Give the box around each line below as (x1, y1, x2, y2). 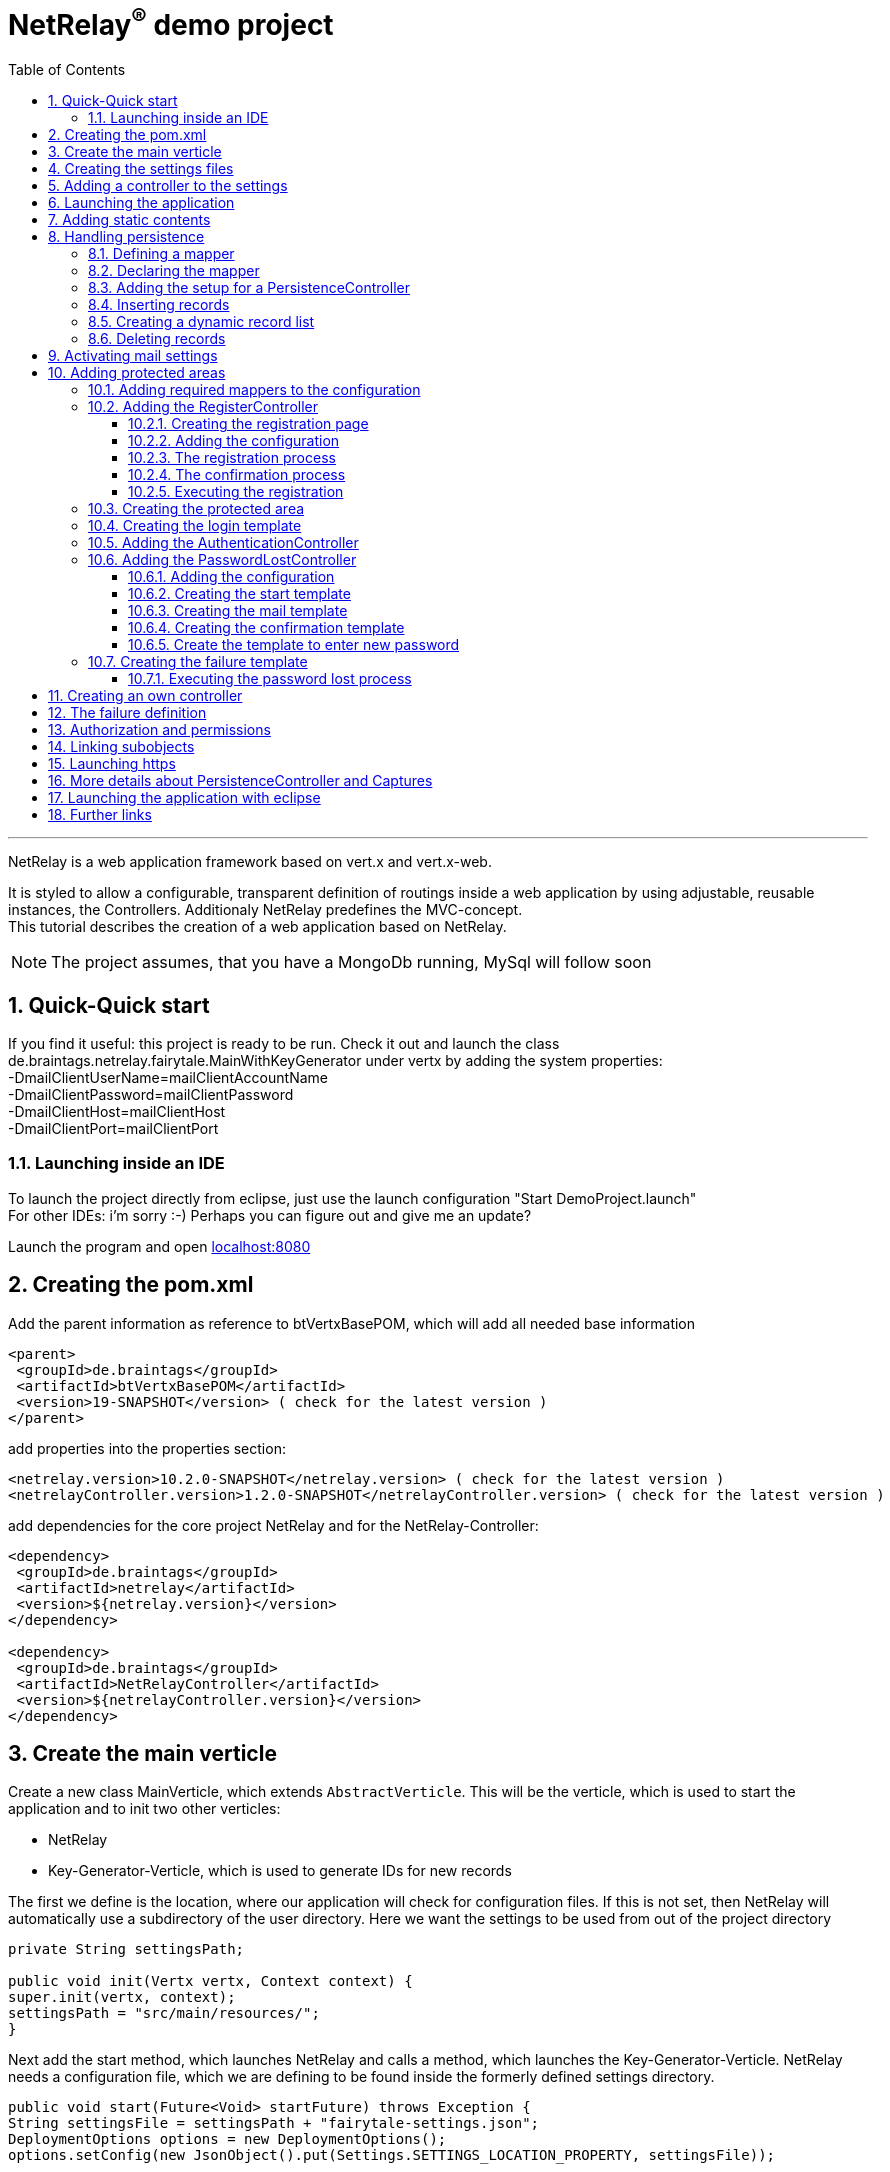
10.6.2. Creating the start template (128, 585, 351, 603)
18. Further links (48, 806, 152, 824)
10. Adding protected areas (48, 364, 226, 382)
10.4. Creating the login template (88, 517, 302, 535)
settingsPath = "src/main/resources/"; (8, 2005, 320, 2022)
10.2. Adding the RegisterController (88, 398, 318, 416)
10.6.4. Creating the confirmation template (128, 619, 405, 637)
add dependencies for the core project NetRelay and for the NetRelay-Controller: (8, 1516, 539, 1534)
